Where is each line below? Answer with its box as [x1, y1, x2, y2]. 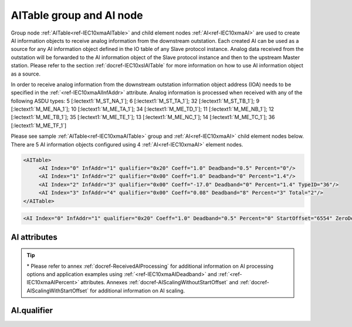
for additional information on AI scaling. [90, 287, 185, 294]
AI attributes [11, 232, 58, 242]
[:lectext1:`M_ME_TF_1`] [11, 122, 67, 129]
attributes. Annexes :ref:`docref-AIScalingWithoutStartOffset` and [80, 279, 239, 286]
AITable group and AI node [11, 9, 143, 22]
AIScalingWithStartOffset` [26, 287, 89, 294]
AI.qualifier [11, 305, 53, 315]
